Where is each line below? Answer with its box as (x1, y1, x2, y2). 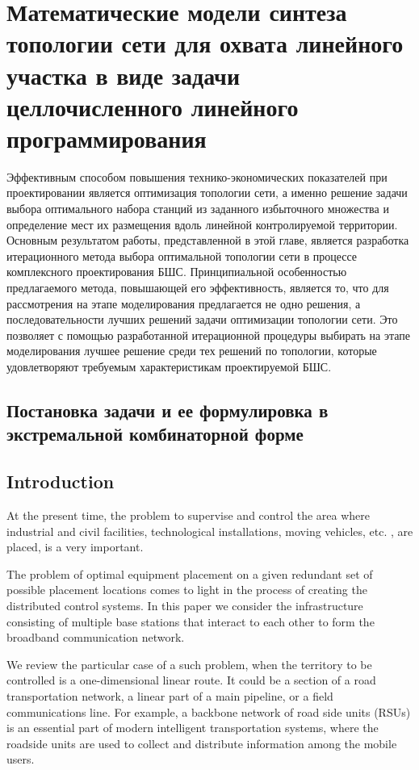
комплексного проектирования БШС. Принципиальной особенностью (6, 263, 347, 280)
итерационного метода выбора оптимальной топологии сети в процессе (6, 247, 358, 264)
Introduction (6, 469, 115, 494)
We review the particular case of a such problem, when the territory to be (6, 655, 372, 672)
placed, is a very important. (6, 538, 144, 555)
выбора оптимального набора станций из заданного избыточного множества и (6, 200, 389, 217)
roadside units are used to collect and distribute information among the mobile (6, 734, 397, 751)
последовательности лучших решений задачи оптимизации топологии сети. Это (6, 311, 398, 328)
